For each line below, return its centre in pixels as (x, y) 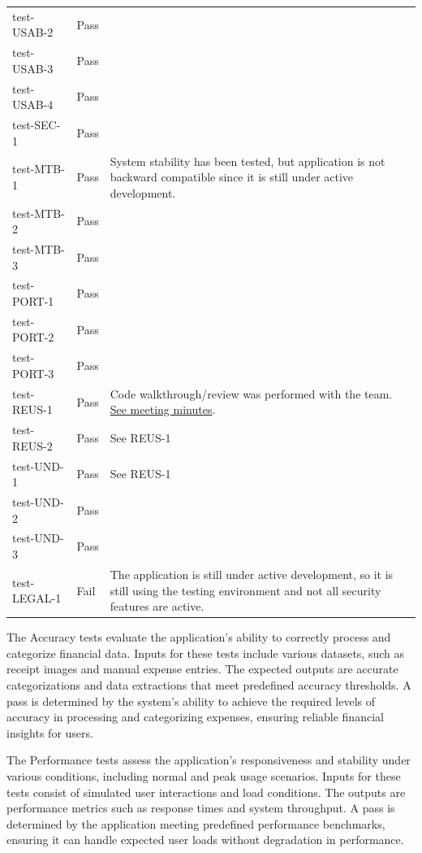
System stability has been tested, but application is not (248, 161)
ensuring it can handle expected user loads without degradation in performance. (205, 840)
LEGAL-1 (37, 598)
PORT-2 (33, 337)
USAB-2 (33, 32)
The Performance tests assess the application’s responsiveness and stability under (209, 760)
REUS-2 (32, 445)
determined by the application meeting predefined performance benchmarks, (196, 823)
